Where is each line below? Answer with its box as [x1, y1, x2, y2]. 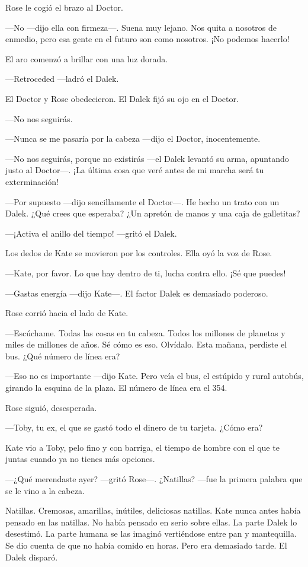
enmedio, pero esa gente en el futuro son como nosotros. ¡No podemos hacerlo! [5, 33, 290, 45]
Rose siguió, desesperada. [5, 401, 97, 413]
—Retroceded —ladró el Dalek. [5, 72, 119, 85]
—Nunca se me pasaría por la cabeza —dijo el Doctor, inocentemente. [5, 132, 261, 145]
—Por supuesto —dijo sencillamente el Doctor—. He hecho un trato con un [5, 195, 280, 208]
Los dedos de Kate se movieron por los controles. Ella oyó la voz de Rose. [5, 247, 272, 259]
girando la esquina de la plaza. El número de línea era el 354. [5, 381, 227, 394]
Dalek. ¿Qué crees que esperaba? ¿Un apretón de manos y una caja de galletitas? [5, 207, 300, 219]
